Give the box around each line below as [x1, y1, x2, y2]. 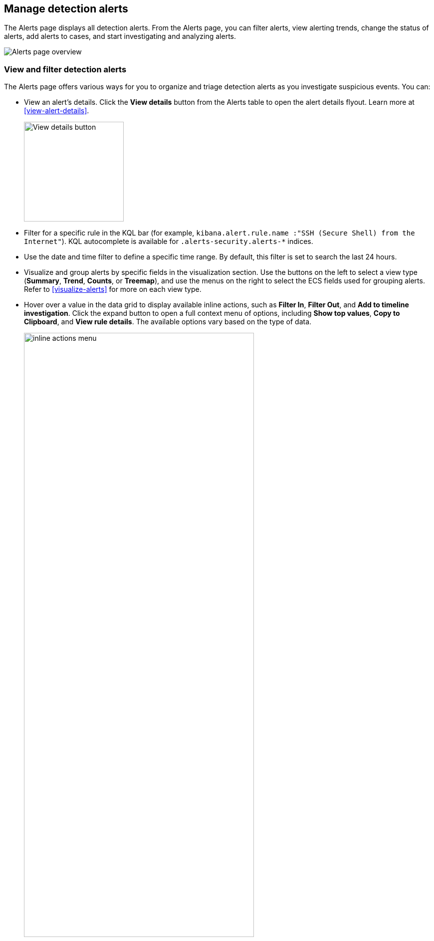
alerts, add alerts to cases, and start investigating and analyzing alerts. [4, 32, 236, 41]
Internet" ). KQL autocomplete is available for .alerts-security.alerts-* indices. [24, 237, 313, 246]
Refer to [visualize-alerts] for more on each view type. [24, 285, 202, 294]
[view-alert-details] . [24, 106, 89, 115]
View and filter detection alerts [4, 64, 127, 74]
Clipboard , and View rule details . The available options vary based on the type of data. [24, 317, 312, 326]
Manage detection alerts [4, 2, 128, 15]
